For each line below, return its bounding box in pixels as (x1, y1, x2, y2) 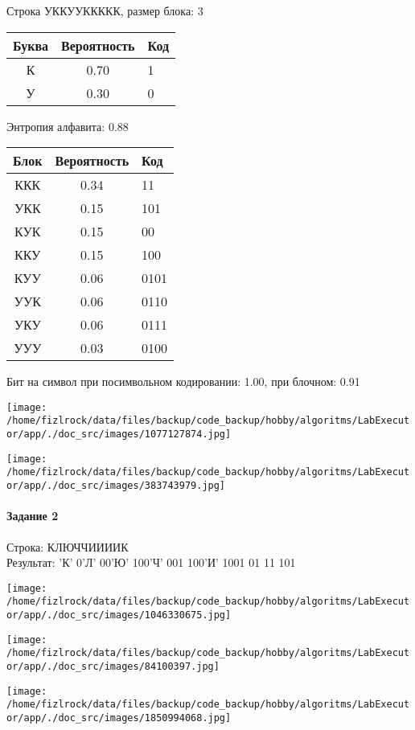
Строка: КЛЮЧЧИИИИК (6, 538, 129, 555)
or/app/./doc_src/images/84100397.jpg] (6, 660, 220, 672)
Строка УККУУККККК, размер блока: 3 (6, 2, 203, 18)
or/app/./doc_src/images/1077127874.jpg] (6, 429, 232, 441)
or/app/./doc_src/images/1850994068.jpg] (6, 712, 232, 724)
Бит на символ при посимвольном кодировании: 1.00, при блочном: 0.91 (6, 373, 360, 390)
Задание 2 (6, 507, 59, 524)
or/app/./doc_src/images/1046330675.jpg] (6, 609, 232, 621)
